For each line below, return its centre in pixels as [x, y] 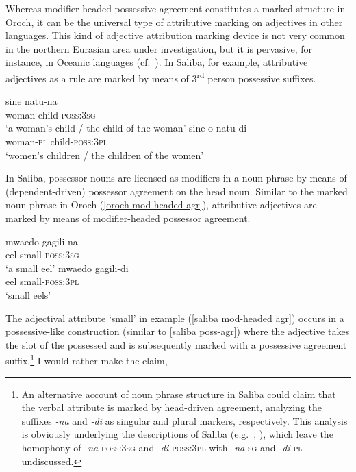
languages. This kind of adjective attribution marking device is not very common [175, 35]
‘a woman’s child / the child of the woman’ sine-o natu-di [126, 128]
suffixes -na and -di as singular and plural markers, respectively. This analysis [185, 420]
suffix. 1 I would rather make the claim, [87, 359]
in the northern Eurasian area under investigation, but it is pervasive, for [159, 48]
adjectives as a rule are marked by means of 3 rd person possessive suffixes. [161, 77]
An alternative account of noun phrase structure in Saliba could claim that [179, 394]
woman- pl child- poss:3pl [57, 141]
